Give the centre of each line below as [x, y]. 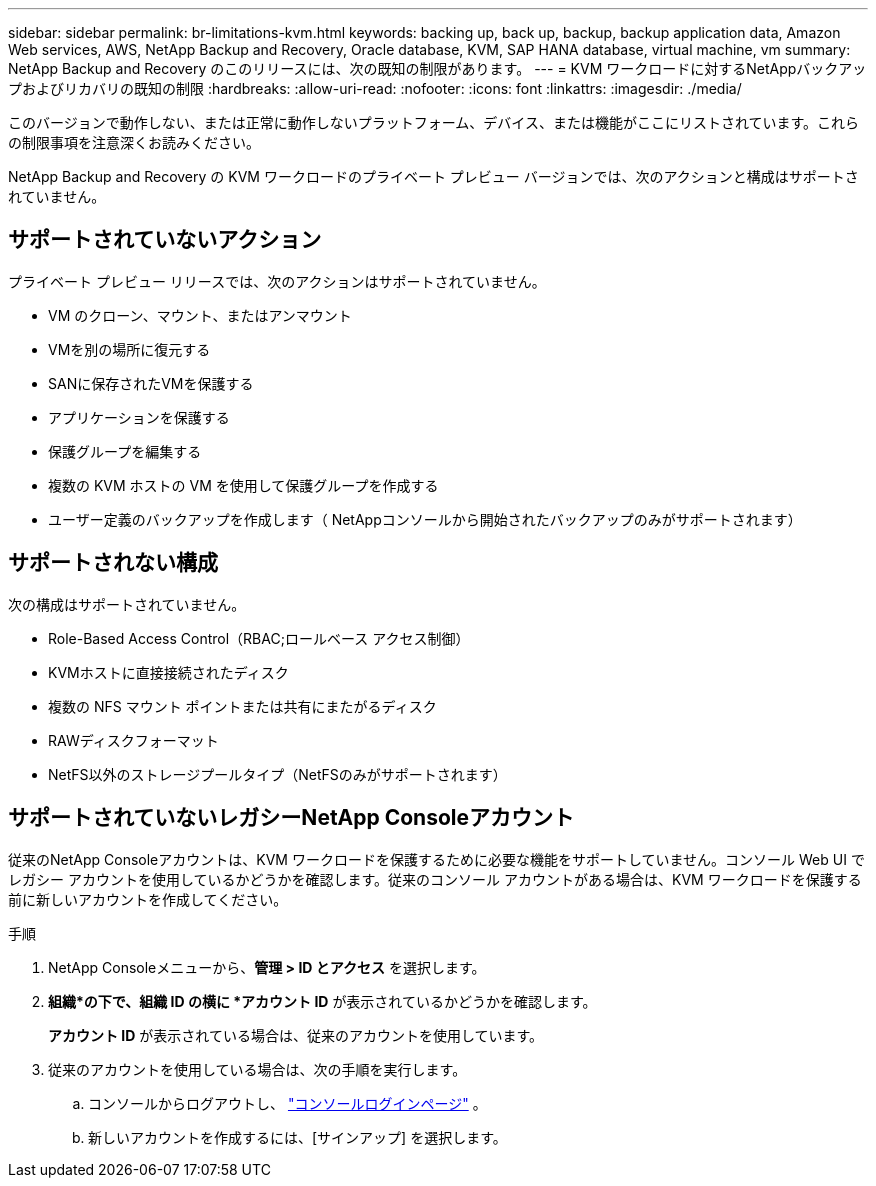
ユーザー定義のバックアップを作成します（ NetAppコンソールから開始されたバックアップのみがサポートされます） [425, 519]
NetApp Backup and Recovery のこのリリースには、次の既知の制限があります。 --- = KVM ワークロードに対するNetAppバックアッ [437, 68]
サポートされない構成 [113, 563]
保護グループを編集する [125, 451]
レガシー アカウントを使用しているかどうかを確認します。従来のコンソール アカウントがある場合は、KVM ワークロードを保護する [435, 879]
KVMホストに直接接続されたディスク [168, 672]
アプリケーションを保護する [139, 417]
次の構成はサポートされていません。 [127, 604]
